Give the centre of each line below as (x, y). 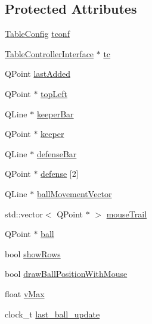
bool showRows (33, 253)
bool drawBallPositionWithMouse (66, 274)
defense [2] (60, 174)
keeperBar (55, 113)
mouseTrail (127, 214)
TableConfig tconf (37, 34)
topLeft (54, 93)
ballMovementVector (74, 193)
